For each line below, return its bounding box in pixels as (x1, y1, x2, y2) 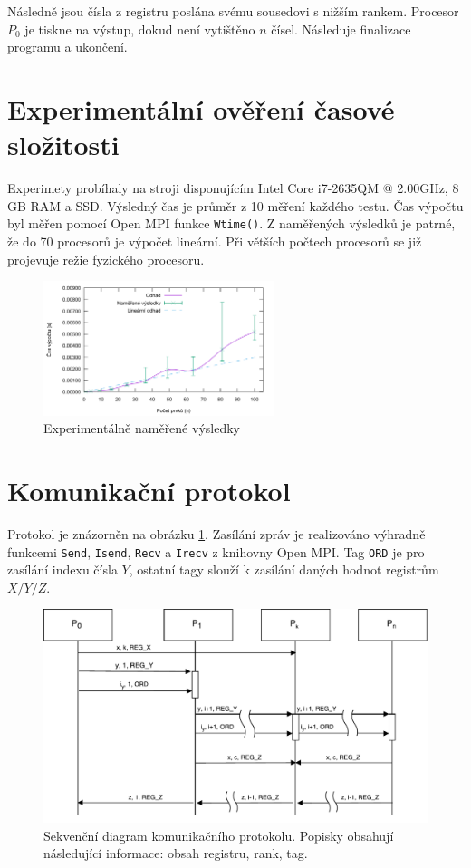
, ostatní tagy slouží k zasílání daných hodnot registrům (129, 560, 439, 579)
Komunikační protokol (7, 472, 291, 509)
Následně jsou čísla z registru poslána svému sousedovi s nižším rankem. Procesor (7, 2, 459, 20)
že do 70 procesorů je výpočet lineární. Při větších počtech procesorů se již (7, 231, 422, 250)
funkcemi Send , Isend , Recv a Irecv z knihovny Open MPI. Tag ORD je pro (7, 542, 425, 561)
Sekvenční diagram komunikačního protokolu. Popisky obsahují (43, 825, 394, 844)
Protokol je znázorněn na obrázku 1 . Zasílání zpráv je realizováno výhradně (7, 524, 426, 543)
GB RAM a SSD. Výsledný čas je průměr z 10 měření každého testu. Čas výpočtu (7, 196, 464, 215)
